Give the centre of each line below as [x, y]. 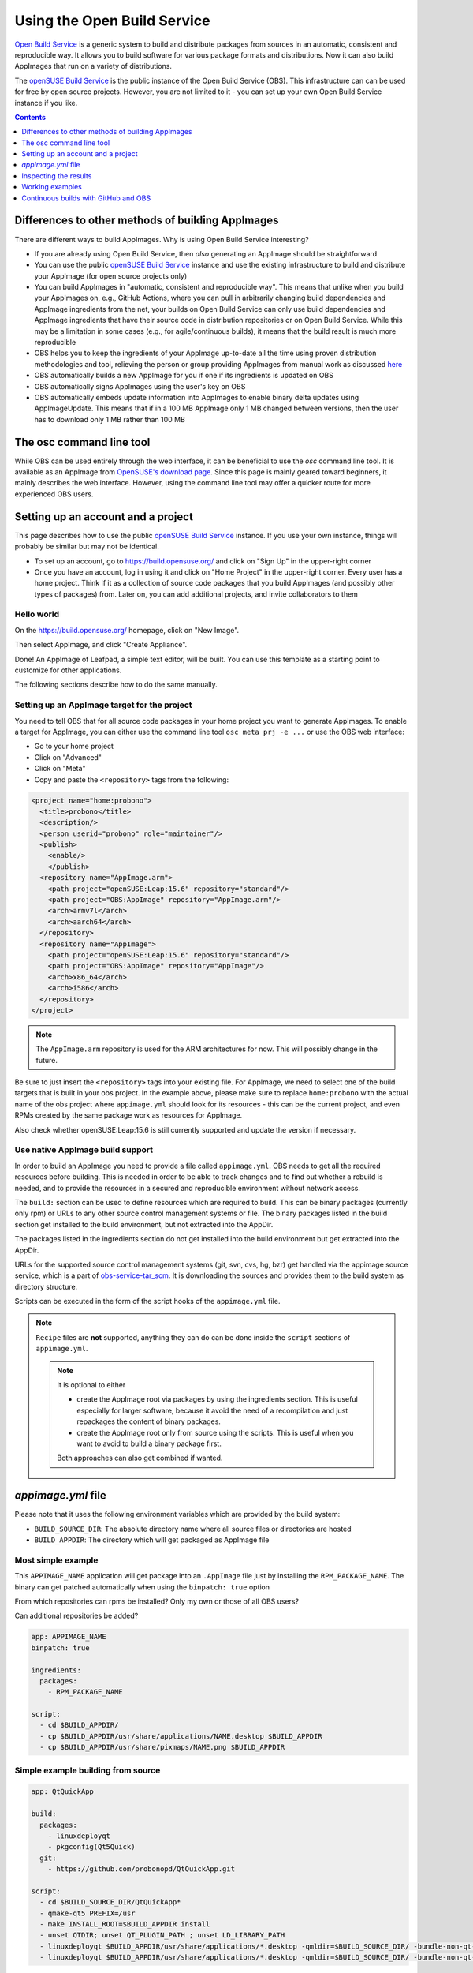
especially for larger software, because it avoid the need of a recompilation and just [212, 1410]
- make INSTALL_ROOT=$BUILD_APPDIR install [125, 1924]
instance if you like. [46, 103]
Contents [30, 117]
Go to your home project [74, 747]
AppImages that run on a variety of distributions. [93, 66]
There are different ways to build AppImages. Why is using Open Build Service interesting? [162, 239]
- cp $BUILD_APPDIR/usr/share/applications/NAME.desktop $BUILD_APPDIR [181, 1736]
